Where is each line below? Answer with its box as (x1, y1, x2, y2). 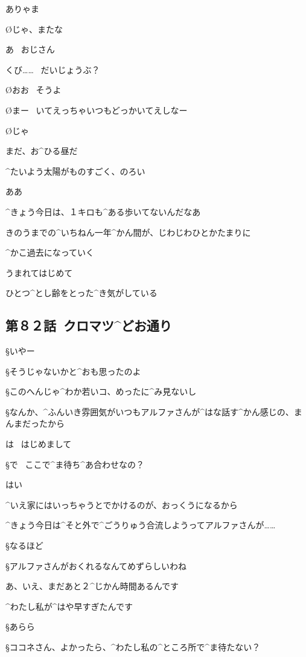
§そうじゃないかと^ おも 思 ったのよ (5, 364, 141, 377)
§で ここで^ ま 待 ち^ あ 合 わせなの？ (5, 458, 145, 470)
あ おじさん (5, 43, 55, 56)
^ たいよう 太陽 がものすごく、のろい (5, 164, 145, 177)
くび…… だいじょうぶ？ (5, 63, 100, 76)
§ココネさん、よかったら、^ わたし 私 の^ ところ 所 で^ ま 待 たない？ (5, 641, 261, 653)
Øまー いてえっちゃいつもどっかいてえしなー (5, 103, 188, 116)
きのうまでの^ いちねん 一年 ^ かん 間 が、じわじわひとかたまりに (5, 225, 251, 238)
